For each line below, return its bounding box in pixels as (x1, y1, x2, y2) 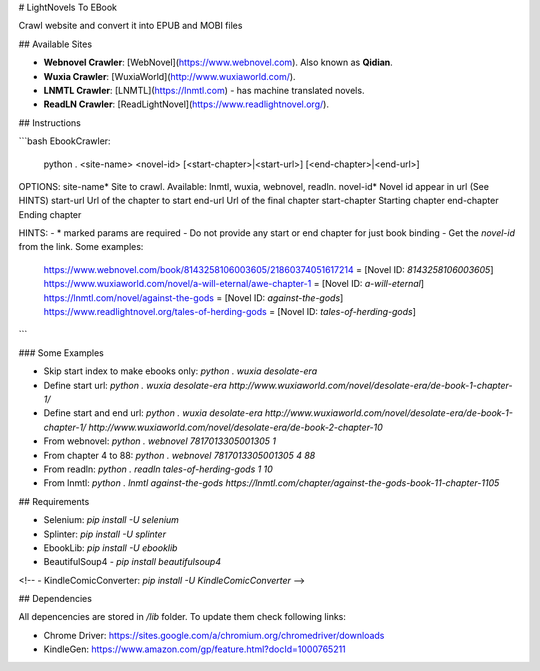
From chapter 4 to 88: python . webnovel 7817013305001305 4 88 (43, 449, 316, 461)
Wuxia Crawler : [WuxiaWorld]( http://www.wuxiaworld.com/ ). (43, 70, 296, 82)
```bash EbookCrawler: (18, 135, 111, 147)
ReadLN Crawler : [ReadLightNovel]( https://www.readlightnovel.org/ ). (43, 98, 330, 110)
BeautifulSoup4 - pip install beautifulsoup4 (43, 556, 222, 568)
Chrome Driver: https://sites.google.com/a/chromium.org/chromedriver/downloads (43, 629, 385, 641)
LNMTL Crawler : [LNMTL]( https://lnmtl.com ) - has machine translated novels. (43, 84, 365, 96)
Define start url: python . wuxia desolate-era (43, 379, 227, 391)
